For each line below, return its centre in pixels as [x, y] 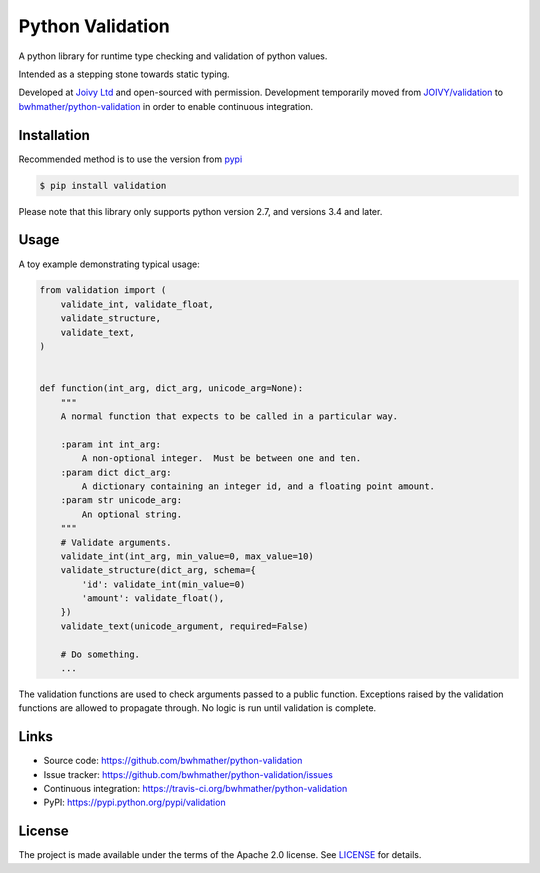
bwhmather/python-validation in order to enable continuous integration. [166, 106]
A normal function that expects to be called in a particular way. [229, 416]
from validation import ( [103, 290]
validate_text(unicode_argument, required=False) [184, 626]
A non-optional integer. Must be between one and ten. [221, 458]
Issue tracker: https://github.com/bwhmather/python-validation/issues [188, 774]
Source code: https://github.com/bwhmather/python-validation [173, 761]
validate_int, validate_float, [137, 304]
